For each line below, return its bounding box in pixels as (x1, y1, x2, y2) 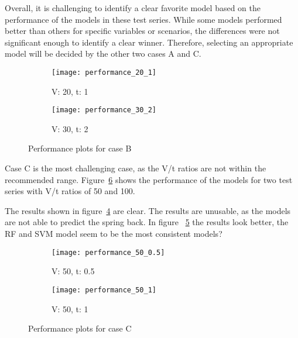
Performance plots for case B (28, 142, 132, 154)
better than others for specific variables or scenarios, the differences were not (5, 25, 280, 37)
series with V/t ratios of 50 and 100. (5, 185, 135, 197)
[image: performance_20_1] (52, 68, 156, 77)
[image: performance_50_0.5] (52, 248, 165, 257)
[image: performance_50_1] (52, 285, 156, 294)
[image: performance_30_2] (52, 106, 156, 115)
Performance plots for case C (28, 322, 132, 334)
